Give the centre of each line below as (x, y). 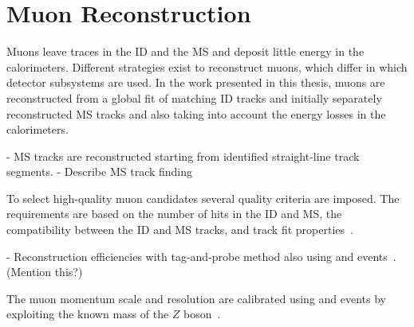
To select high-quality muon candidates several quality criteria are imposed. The (203, 198)
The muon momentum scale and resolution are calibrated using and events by (197, 298)
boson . (202, 314)
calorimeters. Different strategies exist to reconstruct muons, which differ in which (207, 66)
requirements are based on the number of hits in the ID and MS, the (174, 214)
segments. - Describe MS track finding (100, 171)
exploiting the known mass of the (88, 314)
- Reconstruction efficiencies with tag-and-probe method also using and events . (201, 256)
